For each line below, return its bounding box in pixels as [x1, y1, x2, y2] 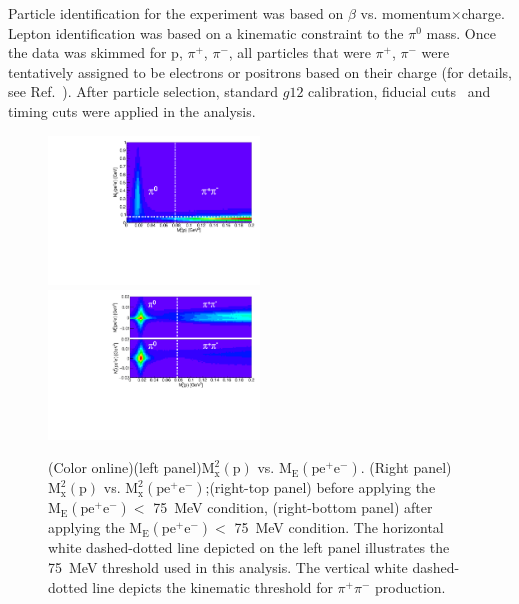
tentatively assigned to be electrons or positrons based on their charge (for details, [8, 61, 512, 82]
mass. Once [426, 22, 496, 43]
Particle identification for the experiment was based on [8, 3, 344, 23]
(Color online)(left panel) [48, 457, 202, 478]
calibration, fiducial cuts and [308, 81, 491, 102]
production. [375, 576, 446, 597]
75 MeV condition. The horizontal [234, 517, 444, 538]
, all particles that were [228, 42, 371, 63]
